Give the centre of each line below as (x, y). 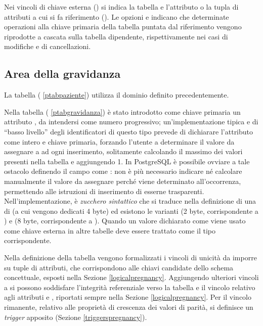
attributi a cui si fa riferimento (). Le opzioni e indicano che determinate (117, 16)
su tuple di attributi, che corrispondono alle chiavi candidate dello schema (119, 267)
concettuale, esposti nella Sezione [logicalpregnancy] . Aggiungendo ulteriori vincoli (131, 277)
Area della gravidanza (62, 74)
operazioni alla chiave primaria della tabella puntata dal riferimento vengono (123, 27)
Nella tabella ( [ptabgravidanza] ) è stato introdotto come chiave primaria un (122, 111)
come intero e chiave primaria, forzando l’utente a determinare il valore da (119, 141)
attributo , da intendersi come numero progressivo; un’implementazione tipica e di (131, 122)
